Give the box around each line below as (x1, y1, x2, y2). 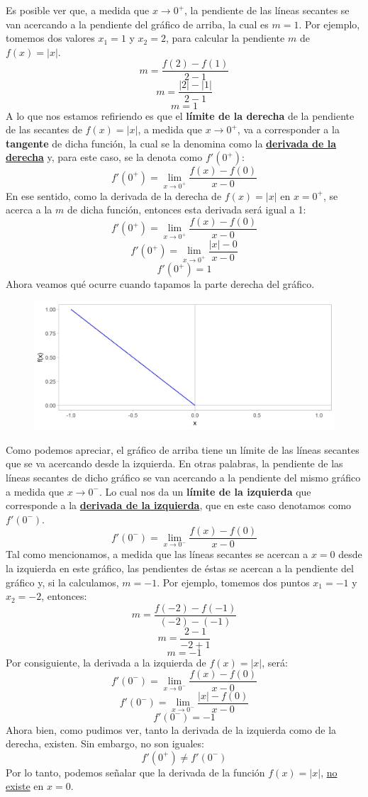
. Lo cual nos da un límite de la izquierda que (99, 484, 311, 498)
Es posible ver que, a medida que (6, 3, 150, 17)
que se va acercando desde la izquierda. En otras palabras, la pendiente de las (6, 456, 343, 471)
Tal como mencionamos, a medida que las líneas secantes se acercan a (6, 547, 308, 562)
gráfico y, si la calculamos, (6, 574, 119, 589)
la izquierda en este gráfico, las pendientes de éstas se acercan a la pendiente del (6, 560, 354, 575)
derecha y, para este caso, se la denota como (6, 150, 203, 165)
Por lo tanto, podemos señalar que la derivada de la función (6, 764, 265, 779)
